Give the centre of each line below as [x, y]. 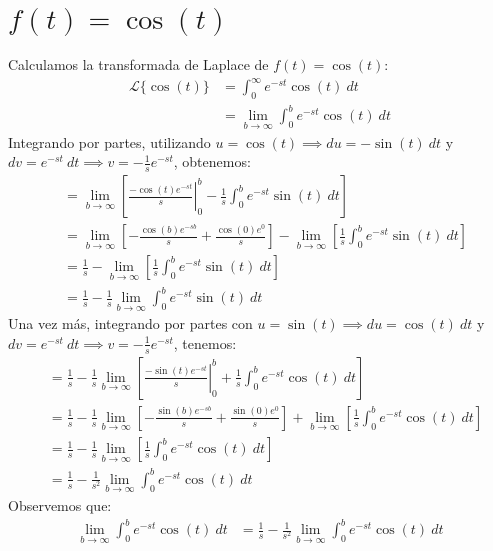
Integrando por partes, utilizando [109, 141]
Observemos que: [60, 505]
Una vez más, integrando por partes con [130, 323]
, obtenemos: [212, 161]
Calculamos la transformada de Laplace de [138, 63]
